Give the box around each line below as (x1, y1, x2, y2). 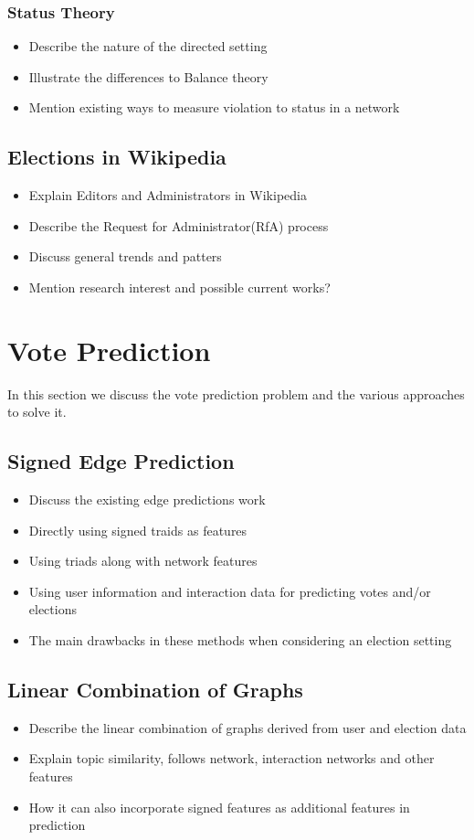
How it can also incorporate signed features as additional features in (28, 797, 410, 816)
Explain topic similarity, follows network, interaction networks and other (28, 749, 435, 768)
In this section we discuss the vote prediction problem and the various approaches (7, 384, 465, 403)
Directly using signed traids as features (28, 520, 248, 539)
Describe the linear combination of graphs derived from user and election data (28, 718, 467, 737)
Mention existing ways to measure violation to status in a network (28, 98, 400, 117)
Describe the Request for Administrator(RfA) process (28, 216, 329, 235)
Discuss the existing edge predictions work (28, 490, 266, 509)
